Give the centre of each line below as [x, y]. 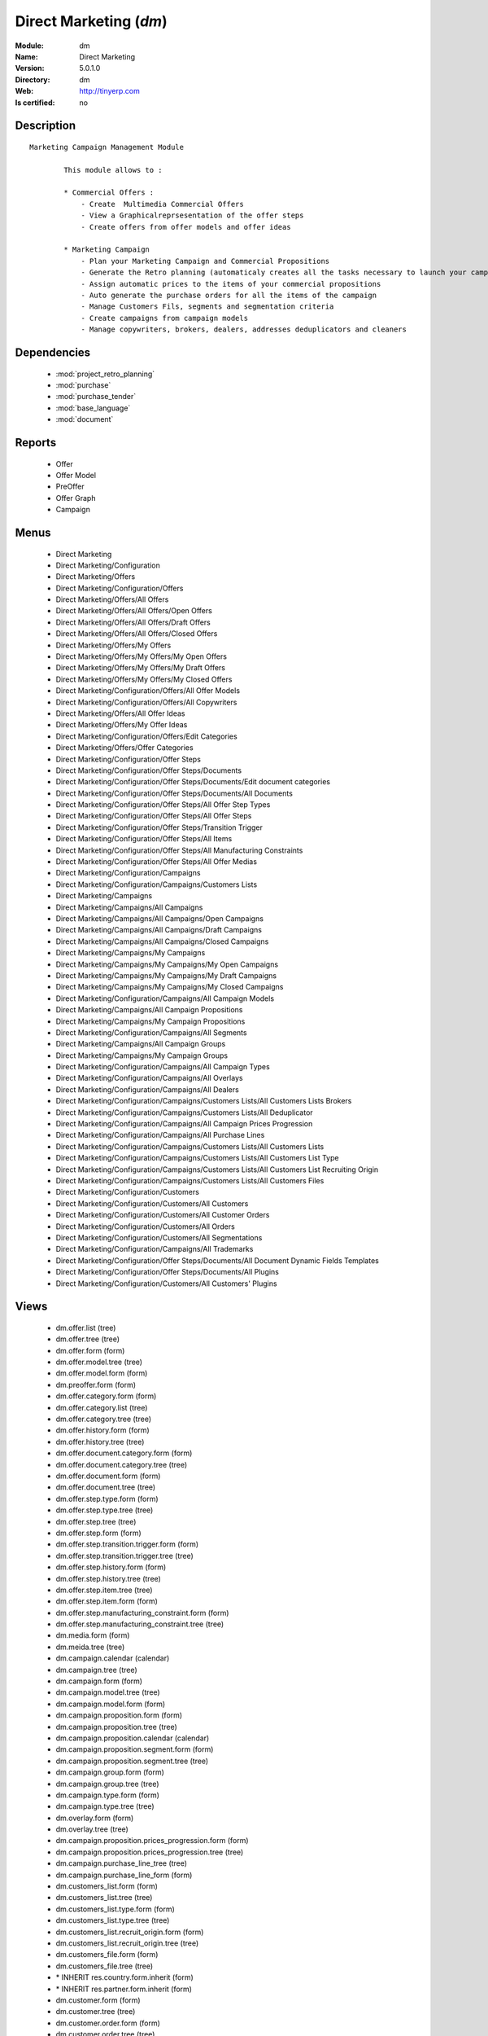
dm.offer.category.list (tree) [102, 1407]
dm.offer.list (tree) [86, 1327]
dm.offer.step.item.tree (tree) [105, 1590]
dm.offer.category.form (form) [106, 1396]
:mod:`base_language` [93, 408]
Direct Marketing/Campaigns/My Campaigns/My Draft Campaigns [166, 975]
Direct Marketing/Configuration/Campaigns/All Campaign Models [165, 998]
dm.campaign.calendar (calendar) [113, 1658]
